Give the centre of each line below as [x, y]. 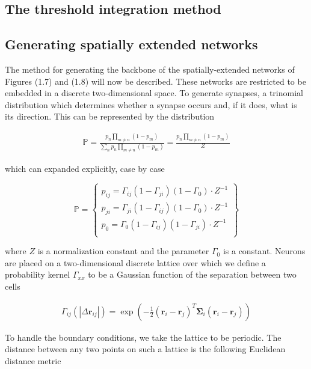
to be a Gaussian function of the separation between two [192, 274]
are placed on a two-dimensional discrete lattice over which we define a [135, 262]
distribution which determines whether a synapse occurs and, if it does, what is [151, 104]
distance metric [33, 360]
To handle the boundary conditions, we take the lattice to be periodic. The [143, 337]
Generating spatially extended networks [131, 44]
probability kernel [38, 274]
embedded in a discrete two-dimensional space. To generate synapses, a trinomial [154, 93]
